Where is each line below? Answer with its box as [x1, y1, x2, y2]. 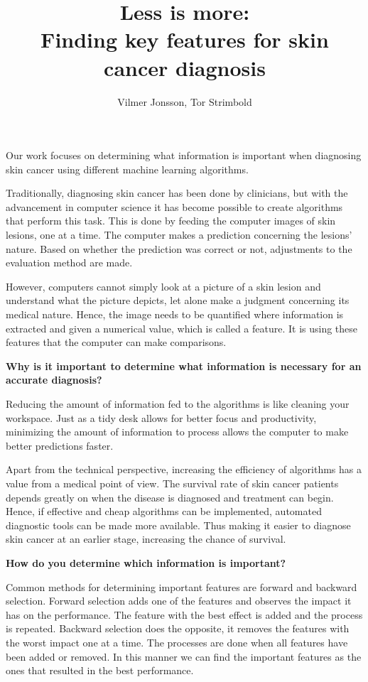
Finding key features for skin [40, 25, 329, 54]
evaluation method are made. [6, 255, 133, 270]
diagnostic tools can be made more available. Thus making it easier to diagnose [6, 517, 351, 532]
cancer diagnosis [104, 53, 266, 82]
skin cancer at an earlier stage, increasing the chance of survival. [6, 531, 286, 546]
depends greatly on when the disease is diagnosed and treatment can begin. [6, 489, 334, 504]
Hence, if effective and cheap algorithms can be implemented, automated [6, 504, 322, 519]
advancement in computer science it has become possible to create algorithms [6, 199, 343, 214]
